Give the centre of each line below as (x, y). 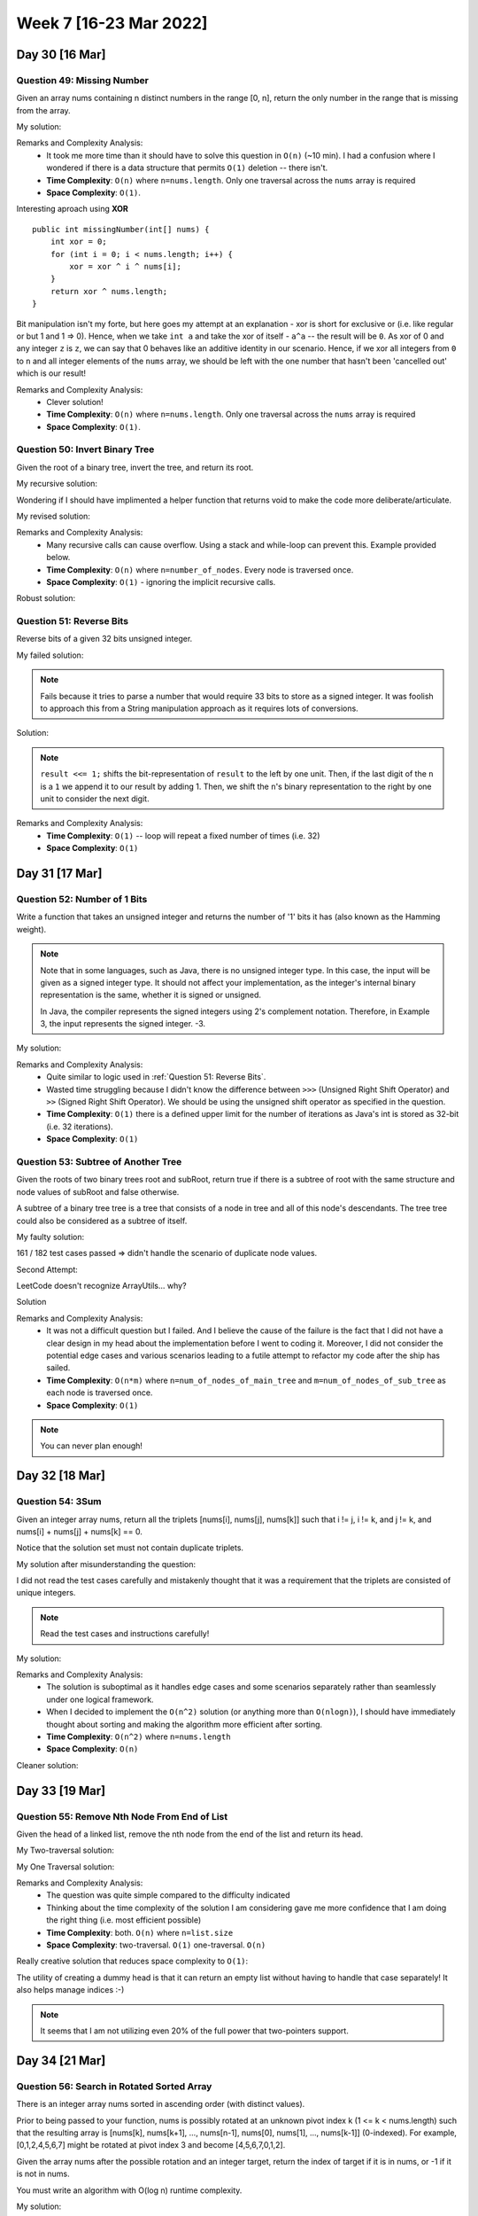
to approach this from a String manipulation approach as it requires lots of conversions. (199, 708)
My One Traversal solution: (66, 1867)
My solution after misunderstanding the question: (106, 1564)
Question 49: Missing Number (83, 80)
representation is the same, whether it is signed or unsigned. (150, 995)
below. (58, 558)
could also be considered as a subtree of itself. (102, 1221)
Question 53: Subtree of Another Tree (99, 1161)
